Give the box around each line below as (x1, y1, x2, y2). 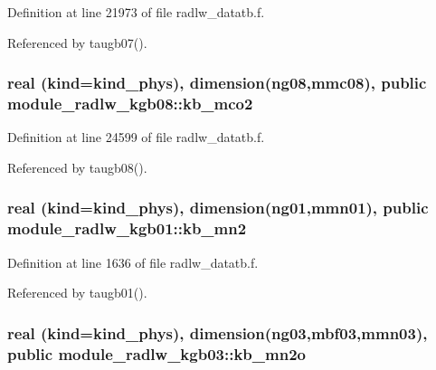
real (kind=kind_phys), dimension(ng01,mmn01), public (7, 196, 429, 219)
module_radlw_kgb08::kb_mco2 (7, 92, 253, 115)
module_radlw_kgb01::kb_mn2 (7, 217, 247, 240)
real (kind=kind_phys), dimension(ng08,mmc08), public (7, 71, 427, 94)
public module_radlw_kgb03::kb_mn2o (7, 342, 306, 365)
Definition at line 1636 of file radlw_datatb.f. (7, 252, 259, 271)
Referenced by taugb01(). (7, 283, 147, 302)
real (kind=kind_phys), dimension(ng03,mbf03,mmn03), (7, 321, 428, 344)
